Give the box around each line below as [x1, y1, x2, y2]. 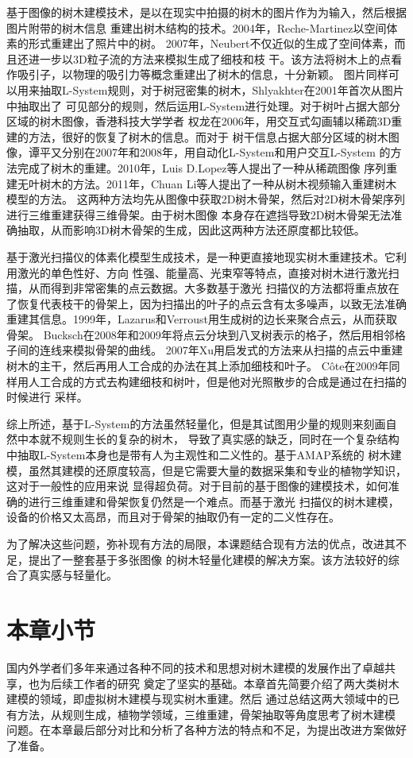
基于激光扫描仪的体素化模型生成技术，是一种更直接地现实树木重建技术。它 [6, 248, 396, 265]
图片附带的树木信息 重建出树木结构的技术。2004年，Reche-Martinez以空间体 [6, 19, 398, 36]
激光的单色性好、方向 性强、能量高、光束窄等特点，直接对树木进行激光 [17, 264, 388, 280]
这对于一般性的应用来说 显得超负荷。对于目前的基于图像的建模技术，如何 [6, 478, 388, 494]
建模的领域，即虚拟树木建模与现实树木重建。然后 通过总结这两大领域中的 [6, 690, 388, 707]
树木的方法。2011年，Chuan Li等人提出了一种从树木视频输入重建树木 [39, 175, 397, 191]
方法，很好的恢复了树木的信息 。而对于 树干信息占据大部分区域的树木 [28, 128, 388, 145]
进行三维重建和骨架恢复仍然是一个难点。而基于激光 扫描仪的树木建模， [28, 493, 399, 509]
